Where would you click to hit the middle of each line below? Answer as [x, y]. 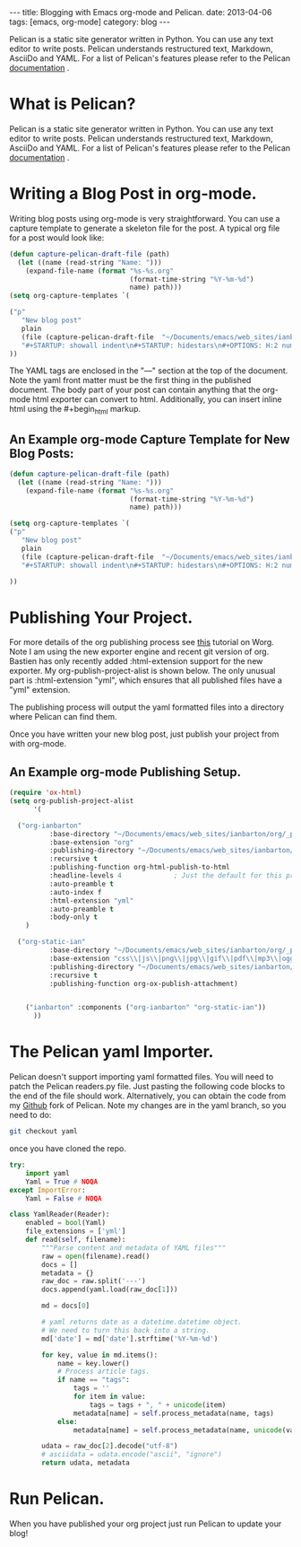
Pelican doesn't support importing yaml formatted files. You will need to [142, 1077]
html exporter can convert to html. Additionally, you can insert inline [157, 399]
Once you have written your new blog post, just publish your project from [144, 734]
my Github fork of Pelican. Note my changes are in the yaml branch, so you [148, 1106]
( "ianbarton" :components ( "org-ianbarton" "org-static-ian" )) [146, 1008]
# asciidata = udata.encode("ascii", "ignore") [132, 1455]
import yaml [47, 1173]
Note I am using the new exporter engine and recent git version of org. [139, 651]
